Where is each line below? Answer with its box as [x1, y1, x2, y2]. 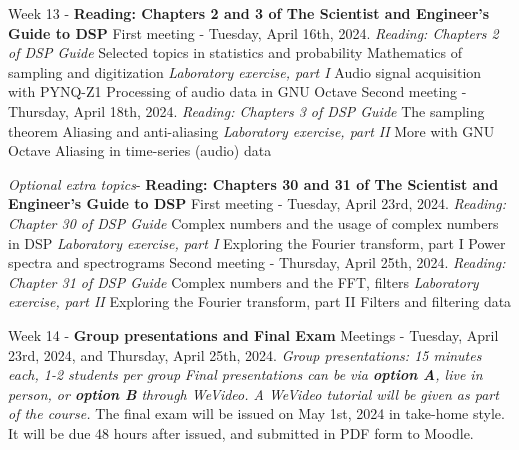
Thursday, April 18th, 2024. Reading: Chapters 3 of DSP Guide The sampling [8, 100, 485, 121]
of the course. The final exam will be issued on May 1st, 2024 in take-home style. [8, 403, 505, 424]
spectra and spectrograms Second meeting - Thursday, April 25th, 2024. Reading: [8, 252, 506, 273]
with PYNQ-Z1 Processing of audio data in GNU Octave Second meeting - [8, 81, 467, 102]
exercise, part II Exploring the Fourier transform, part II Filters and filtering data [8, 291, 512, 312]
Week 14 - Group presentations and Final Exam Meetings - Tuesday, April [8, 324, 499, 345]
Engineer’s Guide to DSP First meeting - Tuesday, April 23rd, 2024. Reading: [8, 193, 506, 214]
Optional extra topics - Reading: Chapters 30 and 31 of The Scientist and [8, 173, 499, 194]
